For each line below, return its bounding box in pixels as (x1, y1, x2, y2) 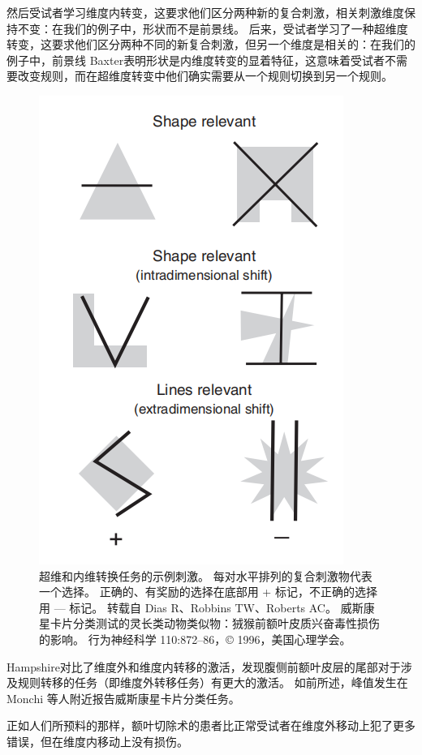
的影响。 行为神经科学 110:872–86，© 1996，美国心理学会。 (39, 630, 351, 647)
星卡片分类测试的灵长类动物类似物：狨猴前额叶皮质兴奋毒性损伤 (39, 615, 380, 632)
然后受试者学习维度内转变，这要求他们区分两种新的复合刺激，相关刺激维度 (6, 4, 404, 20)
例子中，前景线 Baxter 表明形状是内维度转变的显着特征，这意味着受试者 (6, 51, 385, 68)
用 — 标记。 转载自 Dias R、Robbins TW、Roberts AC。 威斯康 (39, 598, 375, 616)
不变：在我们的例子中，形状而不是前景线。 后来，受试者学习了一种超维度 (17, 19, 408, 36)
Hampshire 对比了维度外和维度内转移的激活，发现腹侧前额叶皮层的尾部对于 (6, 658, 401, 675)
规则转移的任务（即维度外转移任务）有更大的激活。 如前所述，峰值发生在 (17, 674, 408, 691)
